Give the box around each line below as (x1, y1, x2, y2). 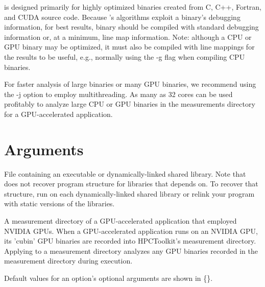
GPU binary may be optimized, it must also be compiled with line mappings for (4, 41, 255, 52)
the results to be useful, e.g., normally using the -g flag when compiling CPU (4, 51, 245, 62)
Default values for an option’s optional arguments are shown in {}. (4, 273, 213, 283)
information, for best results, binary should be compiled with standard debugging (4, 21, 259, 32)
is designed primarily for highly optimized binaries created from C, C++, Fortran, (4, 2, 262, 12)
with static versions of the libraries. (4, 198, 115, 209)
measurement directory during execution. (4, 255, 133, 266)
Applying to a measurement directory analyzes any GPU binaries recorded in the (4, 245, 258, 256)
